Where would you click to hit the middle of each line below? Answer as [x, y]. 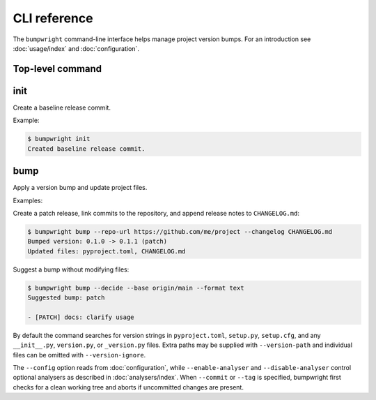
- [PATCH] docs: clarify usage [81, 317]
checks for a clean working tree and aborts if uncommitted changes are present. [128, 387]
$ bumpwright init [59, 139]
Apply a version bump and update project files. [80, 188]
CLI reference [53, 18]
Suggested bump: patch [66, 298]
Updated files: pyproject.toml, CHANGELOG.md [107, 251]
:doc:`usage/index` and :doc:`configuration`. [76, 48]
